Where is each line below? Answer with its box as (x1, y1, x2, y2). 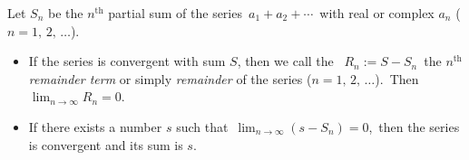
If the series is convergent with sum (28, 52, 226, 71)
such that (176, 117, 229, 136)
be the (48, 4, 83, 22)
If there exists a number (28, 117, 162, 136)
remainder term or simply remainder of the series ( (28, 69, 312, 88)
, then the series (368, 117, 460, 136)
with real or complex (319, 4, 435, 22)
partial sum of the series (108, 4, 242, 22)
